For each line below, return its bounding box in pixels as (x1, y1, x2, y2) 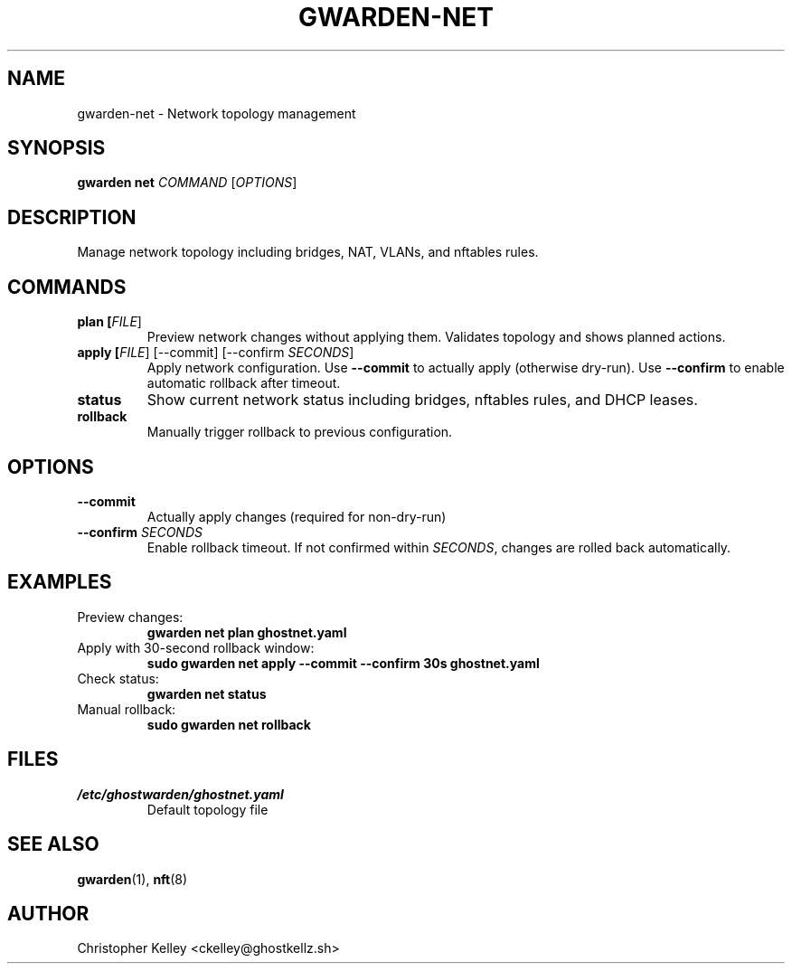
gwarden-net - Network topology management (77, 105, 356, 121)
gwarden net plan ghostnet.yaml (146, 624, 347, 640)
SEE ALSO (7, 833, 99, 856)
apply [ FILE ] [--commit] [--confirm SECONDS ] (77, 344, 354, 361)
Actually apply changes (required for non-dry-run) (146, 508, 447, 524)
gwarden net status (146, 685, 267, 702)
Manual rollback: (77, 701, 176, 717)
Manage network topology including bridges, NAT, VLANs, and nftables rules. (77, 244, 539, 260)
